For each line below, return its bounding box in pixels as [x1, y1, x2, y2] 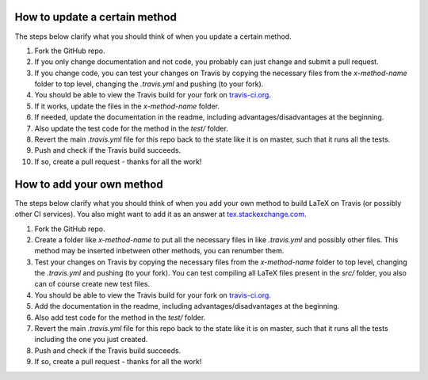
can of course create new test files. [34, 279, 151, 289]
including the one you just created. [34, 335, 148, 344]
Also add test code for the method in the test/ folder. [34, 313, 206, 322]
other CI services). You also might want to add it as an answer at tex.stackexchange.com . [14, 210, 307, 219]
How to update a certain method [14, 10, 178, 24]
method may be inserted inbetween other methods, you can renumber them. [34, 246, 285, 256]
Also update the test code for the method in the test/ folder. [34, 123, 229, 133]
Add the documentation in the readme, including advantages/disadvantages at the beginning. [34, 302, 340, 311]
